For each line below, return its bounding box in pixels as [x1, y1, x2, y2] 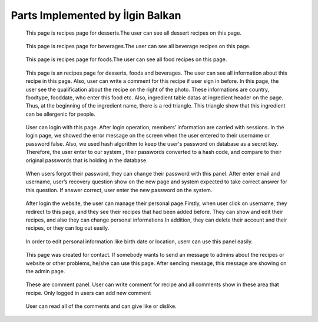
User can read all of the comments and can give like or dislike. [25, 303, 177, 310]
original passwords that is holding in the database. [25, 156, 148, 164]
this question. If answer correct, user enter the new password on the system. [25, 186, 213, 193]
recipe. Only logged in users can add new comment [25, 289, 151, 296]
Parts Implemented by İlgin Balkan [11, 9, 182, 22]
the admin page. [25, 267, 65, 274]
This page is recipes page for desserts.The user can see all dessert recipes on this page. [25, 29, 241, 36]
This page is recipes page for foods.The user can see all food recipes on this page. [25, 56, 227, 63]
